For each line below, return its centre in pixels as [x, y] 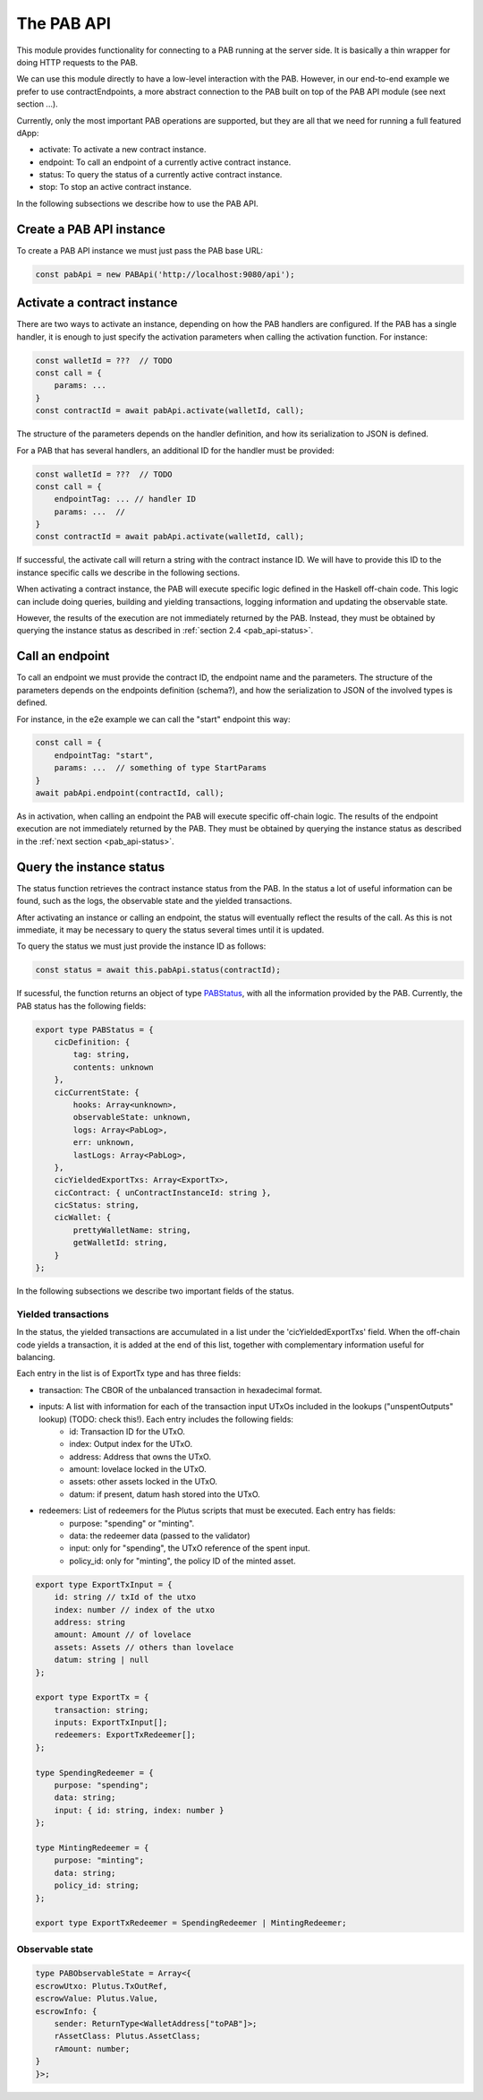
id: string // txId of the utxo [125, 1597]
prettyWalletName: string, [132, 1230]
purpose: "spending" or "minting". [132, 1523]
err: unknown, [104, 1143]
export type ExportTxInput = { [104, 1584]
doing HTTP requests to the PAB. [77, 62]
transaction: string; [102, 1710]
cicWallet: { [83, 1218]
